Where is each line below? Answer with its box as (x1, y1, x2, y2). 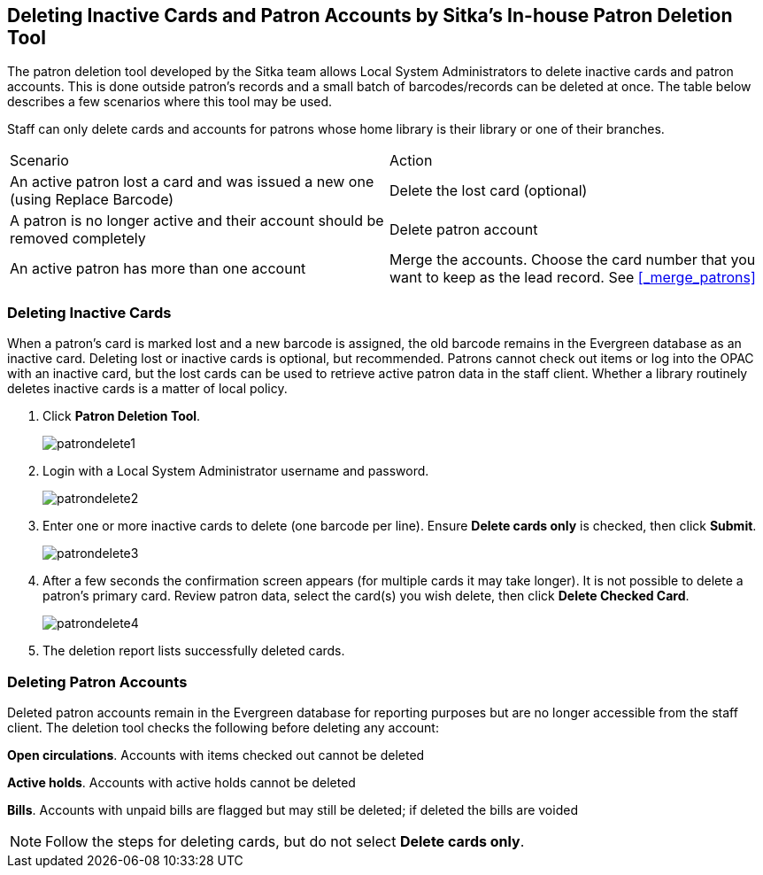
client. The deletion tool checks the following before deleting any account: (7, 719, 439, 735)
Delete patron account (389, 221, 538, 239)
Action (389, 151, 433, 170)
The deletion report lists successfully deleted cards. (42, 643, 345, 659)
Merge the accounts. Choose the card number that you (389, 251, 756, 269)
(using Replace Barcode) (10, 190, 174, 209)
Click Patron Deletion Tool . (42, 408, 201, 424)
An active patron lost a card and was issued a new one (10, 173, 374, 191)
